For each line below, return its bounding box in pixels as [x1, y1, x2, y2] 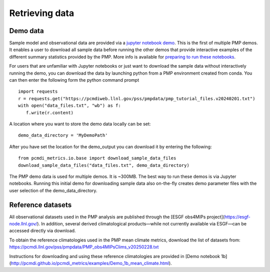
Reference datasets [9, 200, 72, 209]
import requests [18, 89, 58, 95]
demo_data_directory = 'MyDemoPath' [18, 133, 108, 138]
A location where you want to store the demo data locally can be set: [9, 121, 151, 127]
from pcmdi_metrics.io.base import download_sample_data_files [18, 155, 176, 161]
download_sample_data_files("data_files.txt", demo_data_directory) [18, 162, 189, 168]
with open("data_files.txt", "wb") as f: [18, 103, 121, 109]
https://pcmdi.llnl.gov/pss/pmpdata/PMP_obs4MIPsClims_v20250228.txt [9, 244, 159, 250]
